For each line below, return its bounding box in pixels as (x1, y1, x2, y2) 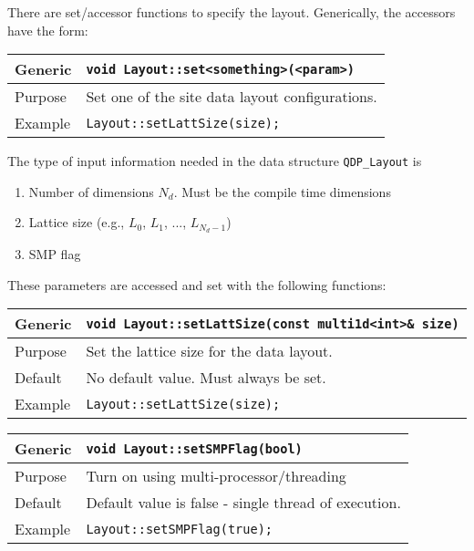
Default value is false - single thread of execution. (86, 492, 401, 514)
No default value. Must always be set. (86, 367, 326, 389)
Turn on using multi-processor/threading (86, 465, 346, 487)
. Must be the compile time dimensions (173, 182, 391, 201)
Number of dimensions (28, 182, 154, 201)
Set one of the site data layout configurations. (86, 86, 377, 108)
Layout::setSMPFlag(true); (86, 521, 273, 536)
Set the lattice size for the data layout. (86, 340, 333, 362)
